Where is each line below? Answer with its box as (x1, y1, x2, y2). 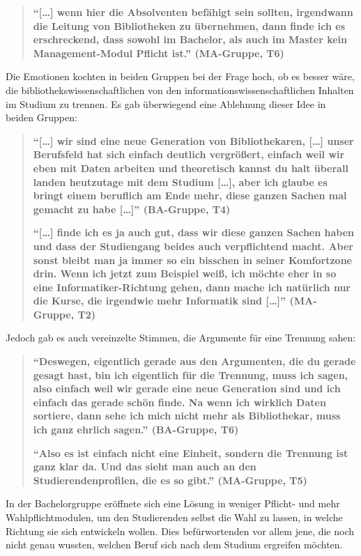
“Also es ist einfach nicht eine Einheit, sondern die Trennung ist (33, 445, 348, 460)
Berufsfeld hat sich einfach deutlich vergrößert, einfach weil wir (33, 147, 345, 162)
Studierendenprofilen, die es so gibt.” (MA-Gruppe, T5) (33, 472, 307, 487)
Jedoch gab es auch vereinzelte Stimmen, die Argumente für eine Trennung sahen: (6, 330, 356, 345)
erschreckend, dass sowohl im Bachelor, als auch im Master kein (33, 32, 348, 47)
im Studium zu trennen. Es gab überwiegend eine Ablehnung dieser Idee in (6, 96, 326, 111)
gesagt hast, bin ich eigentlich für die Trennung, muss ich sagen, (33, 367, 348, 382)
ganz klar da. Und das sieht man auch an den (33, 459, 256, 474)
